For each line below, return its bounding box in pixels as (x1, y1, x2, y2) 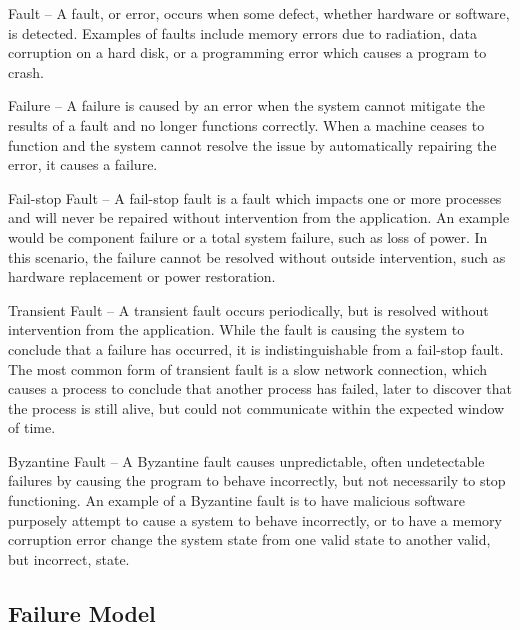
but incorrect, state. (8, 548, 130, 569)
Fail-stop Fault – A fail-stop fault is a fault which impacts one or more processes (8, 187, 502, 208)
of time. (8, 417, 56, 438)
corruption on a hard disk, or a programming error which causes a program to (8, 42, 487, 63)
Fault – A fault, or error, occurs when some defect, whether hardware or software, (8, 3, 510, 23)
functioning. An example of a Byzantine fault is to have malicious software (8, 490, 466, 511)
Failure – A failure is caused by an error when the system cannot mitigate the (8, 95, 486, 116)
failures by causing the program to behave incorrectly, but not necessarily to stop (8, 470, 506, 491)
